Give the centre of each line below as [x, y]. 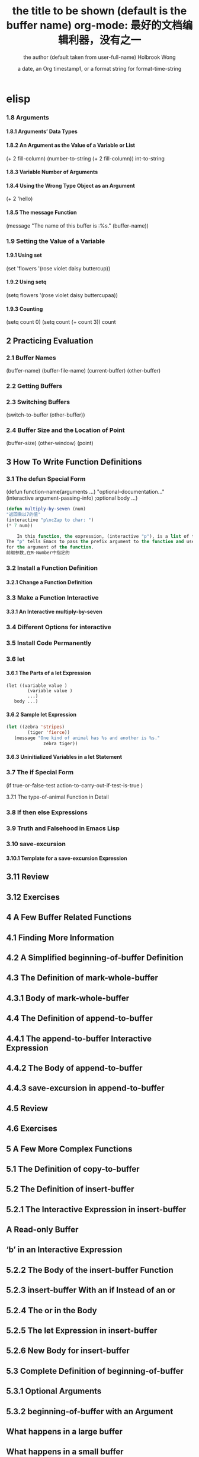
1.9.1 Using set [24, 255]
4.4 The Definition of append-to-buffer [79, 1018]
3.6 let [15, 659]
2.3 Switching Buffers [38, 402]
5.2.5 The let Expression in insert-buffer [82, 1331]
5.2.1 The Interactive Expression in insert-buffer [96, 1210]
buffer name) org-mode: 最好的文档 [94, 26]
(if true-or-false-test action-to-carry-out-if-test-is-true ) [75, 785]
